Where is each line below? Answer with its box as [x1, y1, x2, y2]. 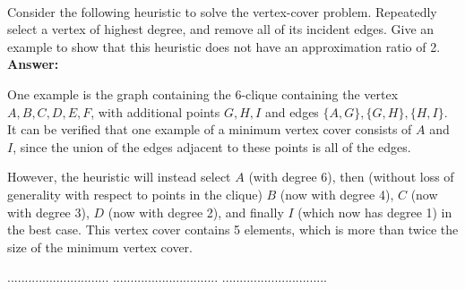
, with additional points [90, 102, 220, 121]
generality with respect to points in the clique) [7, 184, 263, 203]
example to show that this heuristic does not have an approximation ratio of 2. [7, 37, 441, 55]
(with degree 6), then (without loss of [248, 167, 454, 186]
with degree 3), [7, 202, 90, 221]
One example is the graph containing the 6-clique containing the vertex [7, 84, 399, 103]
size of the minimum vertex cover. [7, 237, 194, 256]
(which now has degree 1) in [297, 202, 452, 221]
